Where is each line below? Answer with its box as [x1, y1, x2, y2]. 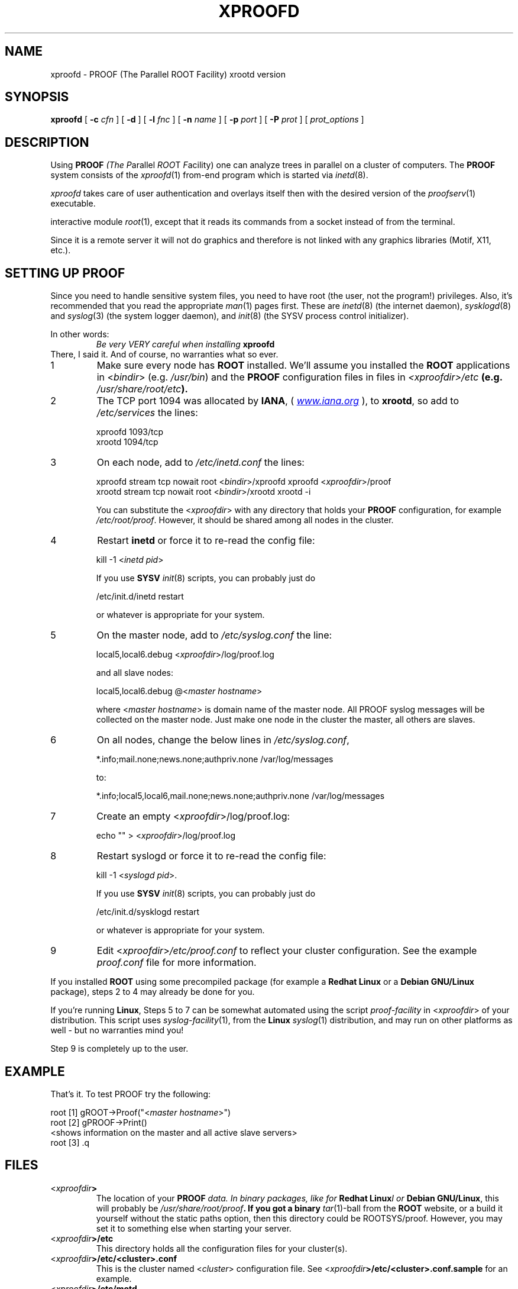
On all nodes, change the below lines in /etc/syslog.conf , [96, 734, 349, 746]
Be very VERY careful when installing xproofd [96, 339, 275, 350]
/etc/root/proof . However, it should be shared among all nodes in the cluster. [96, 515, 394, 526]
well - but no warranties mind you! [50, 1025, 184, 1036]
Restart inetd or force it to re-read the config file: [97, 534, 315, 547]
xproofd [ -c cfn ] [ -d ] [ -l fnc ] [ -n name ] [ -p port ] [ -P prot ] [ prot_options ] [50, 114, 364, 125]
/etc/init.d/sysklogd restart [96, 907, 200, 917]
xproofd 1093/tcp [96, 427, 164, 437]
